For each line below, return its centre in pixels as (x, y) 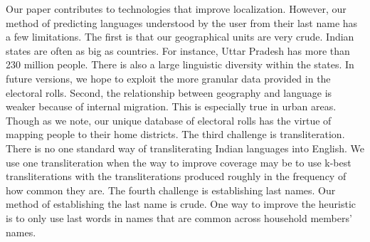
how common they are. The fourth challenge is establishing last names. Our (171, 190)
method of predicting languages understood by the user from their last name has (182, 22)
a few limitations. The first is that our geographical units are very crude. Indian (180, 37)
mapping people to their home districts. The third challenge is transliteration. (175, 134)
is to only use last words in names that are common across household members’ (179, 217)
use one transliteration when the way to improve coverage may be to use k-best (179, 162)
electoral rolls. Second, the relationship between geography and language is (169, 92)
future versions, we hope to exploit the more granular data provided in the (168, 78)
